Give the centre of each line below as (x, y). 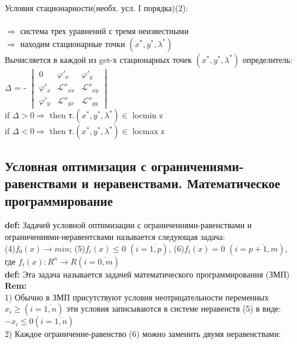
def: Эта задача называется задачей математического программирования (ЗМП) (147, 274)
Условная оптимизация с (76, 166)
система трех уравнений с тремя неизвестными (104, 31)
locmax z (148, 131)
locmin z (148, 115)
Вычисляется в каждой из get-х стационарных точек (99, 59)
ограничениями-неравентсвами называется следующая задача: (115, 236)
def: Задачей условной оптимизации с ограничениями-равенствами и (129, 225)
